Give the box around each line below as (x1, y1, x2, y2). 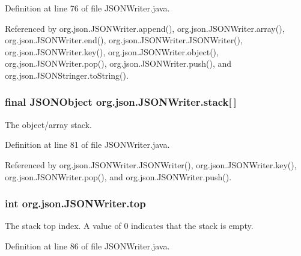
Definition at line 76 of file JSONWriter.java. (5, 2, 170, 14)
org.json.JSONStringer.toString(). (5, 69, 129, 81)
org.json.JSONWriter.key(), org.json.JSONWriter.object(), (5, 45, 219, 58)
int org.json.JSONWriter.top (5, 196, 146, 211)
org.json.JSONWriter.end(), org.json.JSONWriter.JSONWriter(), (5, 34, 243, 46)
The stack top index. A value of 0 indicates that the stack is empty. (5, 219, 254, 232)
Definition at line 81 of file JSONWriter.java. (5, 138, 170, 151)
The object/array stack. (5, 118, 92, 130)
